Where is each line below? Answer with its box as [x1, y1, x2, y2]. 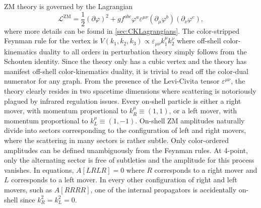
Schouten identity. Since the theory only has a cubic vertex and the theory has [4, 56, 247, 66]
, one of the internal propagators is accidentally [90, 184, 237, 195]
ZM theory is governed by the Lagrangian [4, 1, 133, 11]
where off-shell [177, 35, 221, 46]
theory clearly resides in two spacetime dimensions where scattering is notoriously [4, 86, 256, 96]
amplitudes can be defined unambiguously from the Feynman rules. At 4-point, [4, 145, 248, 155]
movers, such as [4, 184, 52, 195]
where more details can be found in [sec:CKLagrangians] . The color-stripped [4, 25, 239, 36]
